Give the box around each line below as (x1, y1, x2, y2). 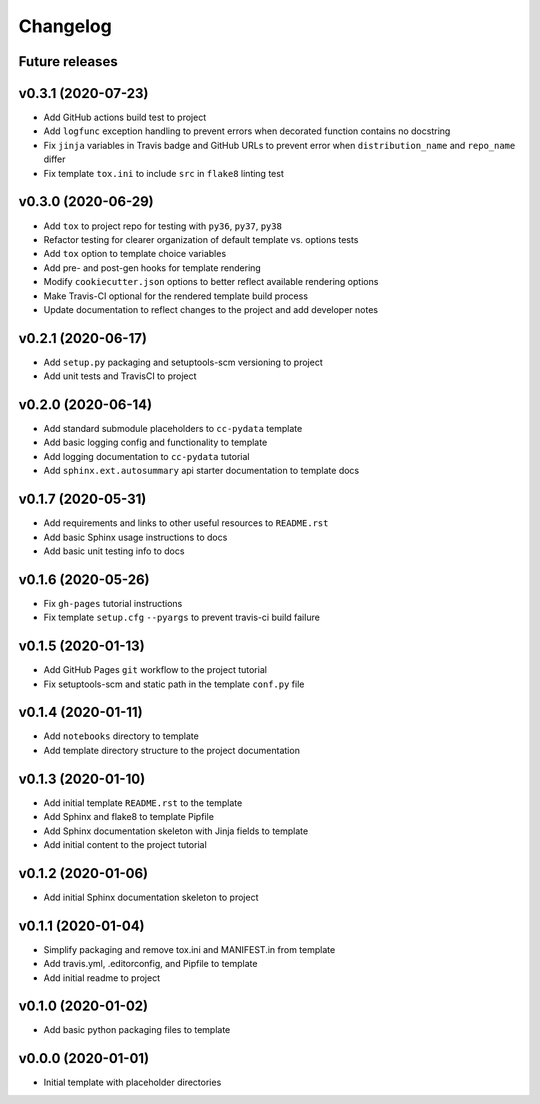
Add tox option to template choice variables (43, 248, 227, 260)
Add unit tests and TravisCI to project (43, 370, 197, 382)
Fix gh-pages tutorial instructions (43, 597, 183, 609)
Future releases (18, 53, 119, 70)
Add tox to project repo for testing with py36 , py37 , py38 (43, 220, 282, 232)
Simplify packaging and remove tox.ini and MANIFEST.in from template (43, 943, 336, 955)
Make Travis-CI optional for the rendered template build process (43, 290, 309, 302)
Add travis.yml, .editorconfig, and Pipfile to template (43, 958, 258, 970)
